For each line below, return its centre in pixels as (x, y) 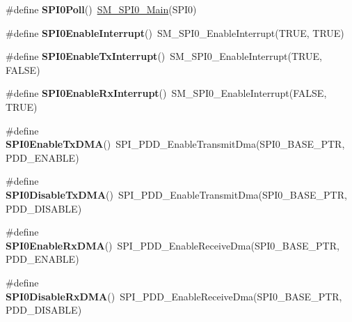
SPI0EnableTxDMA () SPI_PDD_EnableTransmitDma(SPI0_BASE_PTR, (175, 144)
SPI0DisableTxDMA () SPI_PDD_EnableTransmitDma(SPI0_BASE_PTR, (176, 194)
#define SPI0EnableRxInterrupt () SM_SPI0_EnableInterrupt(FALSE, (166, 93)
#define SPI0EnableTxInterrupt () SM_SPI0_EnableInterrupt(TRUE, (164, 56)
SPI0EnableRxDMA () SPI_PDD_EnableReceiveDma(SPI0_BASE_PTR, (173, 245)
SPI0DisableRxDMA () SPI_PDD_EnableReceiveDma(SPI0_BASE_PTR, (174, 296)
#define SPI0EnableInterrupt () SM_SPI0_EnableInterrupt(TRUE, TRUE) (175, 32)
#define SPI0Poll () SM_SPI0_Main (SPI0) (101, 9)
